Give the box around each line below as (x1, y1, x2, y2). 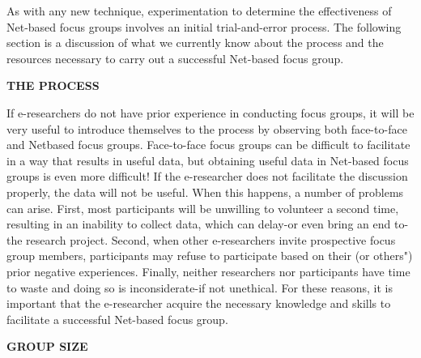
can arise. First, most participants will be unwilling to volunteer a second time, (6, 199, 399, 216)
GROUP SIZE (6, 338, 88, 355)
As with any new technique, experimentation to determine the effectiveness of (6, 2, 392, 19)
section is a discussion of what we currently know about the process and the (6, 34, 384, 51)
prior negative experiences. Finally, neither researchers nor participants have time (6, 262, 410, 279)
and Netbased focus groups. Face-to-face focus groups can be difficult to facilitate (6, 136, 410, 153)
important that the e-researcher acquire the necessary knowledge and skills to (6, 295, 391, 312)
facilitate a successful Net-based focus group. (6, 310, 228, 327)
